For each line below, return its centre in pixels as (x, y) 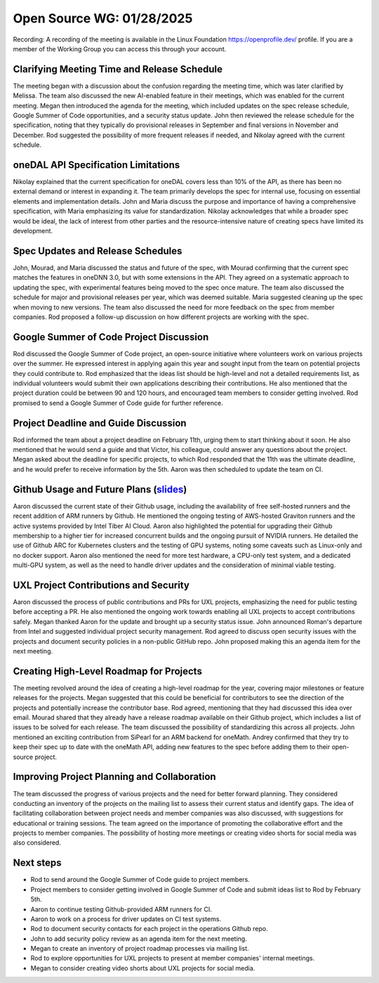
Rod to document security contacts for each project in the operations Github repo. (149, 929)
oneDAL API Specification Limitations (97, 165)
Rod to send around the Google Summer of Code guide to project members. (140, 880)
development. (33, 231)
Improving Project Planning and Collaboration (115, 777)
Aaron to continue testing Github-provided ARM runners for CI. (121, 909)
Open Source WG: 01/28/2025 (103, 18)
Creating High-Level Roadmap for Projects (108, 671)
